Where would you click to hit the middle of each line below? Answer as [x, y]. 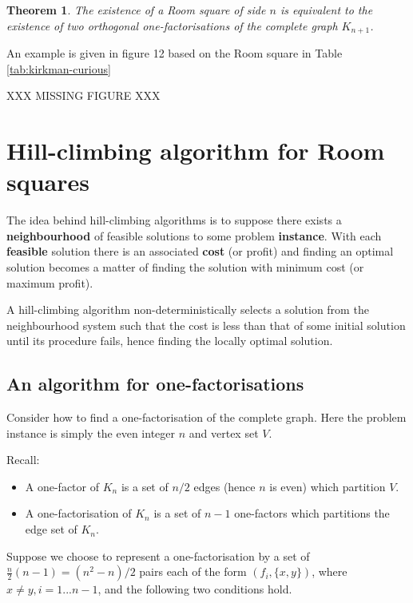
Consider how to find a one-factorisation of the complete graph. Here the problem [206, 417]
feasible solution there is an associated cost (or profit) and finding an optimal [200, 251]
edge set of [51, 529]
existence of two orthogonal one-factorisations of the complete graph [172, 25]
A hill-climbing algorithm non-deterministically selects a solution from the [188, 309]
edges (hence [224, 486]
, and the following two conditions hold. [195, 589]
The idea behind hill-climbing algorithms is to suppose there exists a [174, 220]
